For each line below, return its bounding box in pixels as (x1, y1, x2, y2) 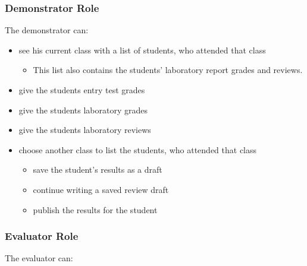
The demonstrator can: (5, 24, 89, 36)
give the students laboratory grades (18, 103, 148, 116)
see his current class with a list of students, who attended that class (18, 43, 266, 56)
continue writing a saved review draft (33, 183, 169, 195)
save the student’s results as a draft (33, 163, 162, 176)
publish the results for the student (33, 203, 158, 216)
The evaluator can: (5, 252, 73, 264)
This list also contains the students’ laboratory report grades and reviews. (33, 64, 303, 76)
